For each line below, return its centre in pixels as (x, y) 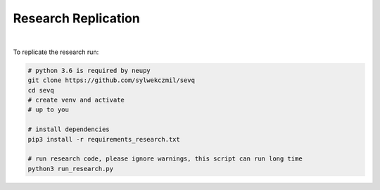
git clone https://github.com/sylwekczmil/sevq (111, 80)
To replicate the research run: (56, 52)
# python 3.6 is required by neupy (89, 70)
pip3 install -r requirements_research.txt (104, 139)
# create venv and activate (76, 100)
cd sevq (41, 90)
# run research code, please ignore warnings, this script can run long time (165, 159)
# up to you (49, 110)
